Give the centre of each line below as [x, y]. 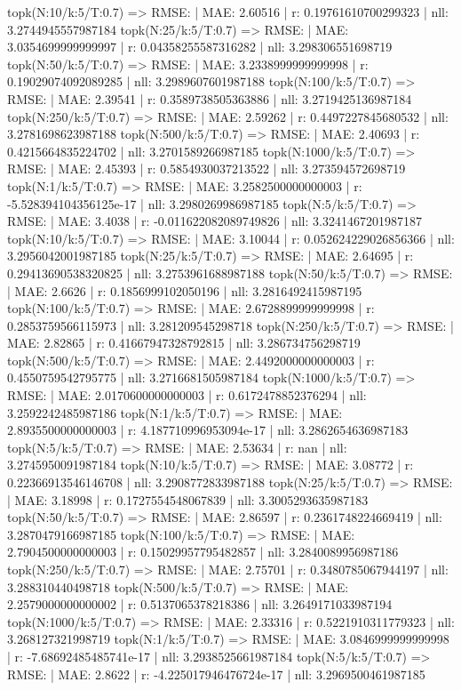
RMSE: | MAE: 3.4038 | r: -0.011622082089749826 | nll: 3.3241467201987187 [215, 221]
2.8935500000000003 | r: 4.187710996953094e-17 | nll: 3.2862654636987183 [208, 430]
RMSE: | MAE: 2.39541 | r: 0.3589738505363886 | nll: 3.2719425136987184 [210, 98]
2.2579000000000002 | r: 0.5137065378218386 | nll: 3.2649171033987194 [200, 604]
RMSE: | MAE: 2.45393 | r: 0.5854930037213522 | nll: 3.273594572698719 [207, 168]
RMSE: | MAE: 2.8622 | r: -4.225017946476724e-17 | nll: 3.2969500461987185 [216, 674]
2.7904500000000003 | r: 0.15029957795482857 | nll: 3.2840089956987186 [203, 552]
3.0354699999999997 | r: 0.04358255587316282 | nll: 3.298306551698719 [200, 47]
